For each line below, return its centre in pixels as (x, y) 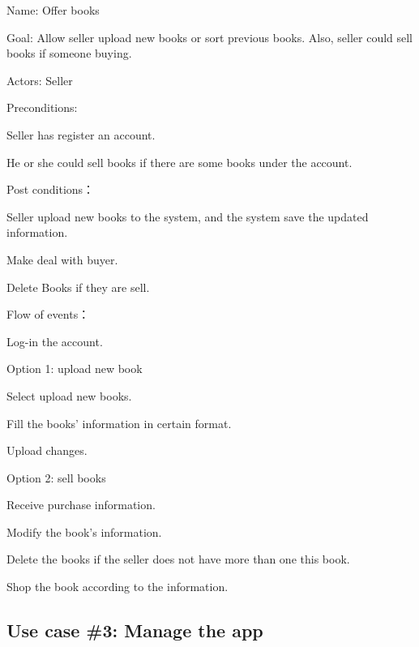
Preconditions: (42, 107)
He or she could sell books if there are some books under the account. (180, 162)
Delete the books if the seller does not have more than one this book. (178, 559)
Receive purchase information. (81, 505)
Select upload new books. (69, 395)
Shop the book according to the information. (118, 587)
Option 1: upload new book (75, 368)
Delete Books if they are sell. (78, 287)
